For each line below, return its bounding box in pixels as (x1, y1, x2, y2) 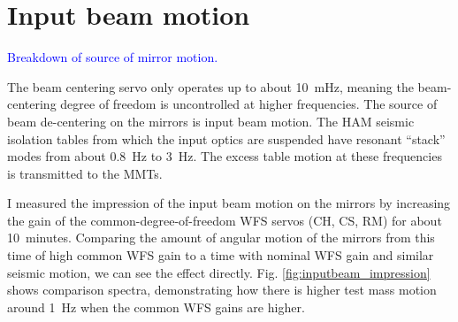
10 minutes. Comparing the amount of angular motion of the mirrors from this (7, 228, 435, 247)
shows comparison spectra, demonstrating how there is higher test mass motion (7, 280, 437, 299)
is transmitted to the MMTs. (7, 164, 163, 182)
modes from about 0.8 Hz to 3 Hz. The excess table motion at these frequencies (7, 147, 442, 165)
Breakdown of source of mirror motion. (7, 48, 218, 66)
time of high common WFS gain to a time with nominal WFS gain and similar (7, 246, 434, 264)
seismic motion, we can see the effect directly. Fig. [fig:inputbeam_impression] (7, 263, 431, 281)
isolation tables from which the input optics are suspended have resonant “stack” (7, 129, 446, 148)
